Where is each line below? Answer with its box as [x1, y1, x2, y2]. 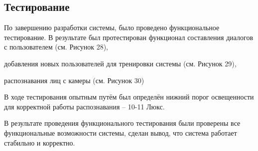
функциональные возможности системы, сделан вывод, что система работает [4, 127, 237, 138]
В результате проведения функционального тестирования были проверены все [4, 118, 241, 128]
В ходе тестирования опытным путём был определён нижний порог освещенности [4, 92, 254, 102]
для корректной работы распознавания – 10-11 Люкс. [4, 101, 165, 111]
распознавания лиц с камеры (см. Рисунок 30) [4, 75, 144, 85]
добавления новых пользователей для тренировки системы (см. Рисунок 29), [4, 58, 237, 68]
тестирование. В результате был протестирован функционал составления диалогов [4, 32, 254, 42]
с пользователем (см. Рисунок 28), [4, 42, 109, 52]
